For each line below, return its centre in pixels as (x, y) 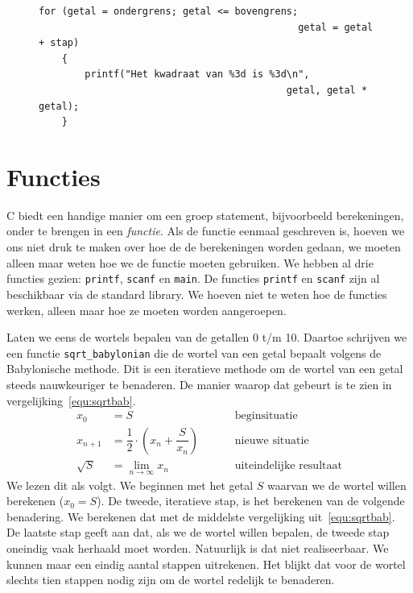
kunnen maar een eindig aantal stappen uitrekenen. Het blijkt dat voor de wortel (206, 564)
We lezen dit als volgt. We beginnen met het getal (130, 485)
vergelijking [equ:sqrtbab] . (71, 400)
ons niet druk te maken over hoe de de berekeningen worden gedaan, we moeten (204, 247)
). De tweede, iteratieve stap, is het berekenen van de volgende (251, 501)
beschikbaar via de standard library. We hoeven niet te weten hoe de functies (197, 294)
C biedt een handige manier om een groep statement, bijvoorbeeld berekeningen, (205, 215)
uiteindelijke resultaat (288, 466)
